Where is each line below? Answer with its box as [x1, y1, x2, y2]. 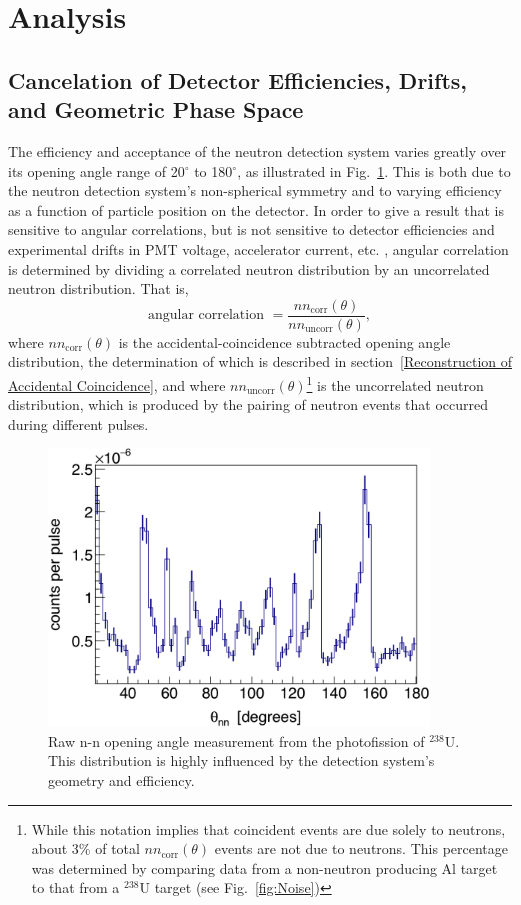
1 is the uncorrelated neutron [306, 371, 484, 395]
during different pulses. [8, 413, 149, 434]
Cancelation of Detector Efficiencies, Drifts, [8, 64, 468, 95]
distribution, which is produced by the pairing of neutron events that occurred [8, 394, 489, 415]
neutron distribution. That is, [8, 278, 189, 299]
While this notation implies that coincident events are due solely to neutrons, [31, 818, 506, 839]
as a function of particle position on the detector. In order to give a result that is [8, 199, 504, 220]
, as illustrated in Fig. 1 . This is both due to [237, 160, 511, 181]
